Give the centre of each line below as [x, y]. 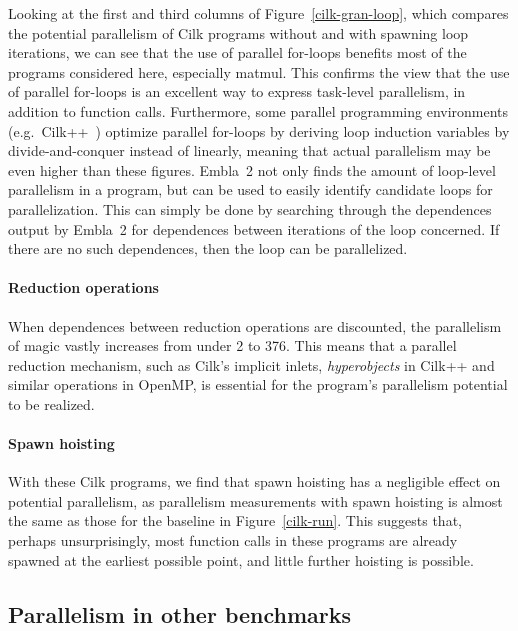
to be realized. [51, 403]
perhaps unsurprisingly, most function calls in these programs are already [233, 540]
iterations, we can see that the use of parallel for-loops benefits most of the [237, 52]
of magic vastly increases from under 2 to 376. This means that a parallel [232, 345]
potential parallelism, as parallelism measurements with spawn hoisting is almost [255, 500]
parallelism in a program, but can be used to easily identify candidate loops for [250, 189]
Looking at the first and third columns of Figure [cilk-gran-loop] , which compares [258, 13]
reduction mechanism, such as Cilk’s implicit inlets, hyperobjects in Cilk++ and [251, 364]
